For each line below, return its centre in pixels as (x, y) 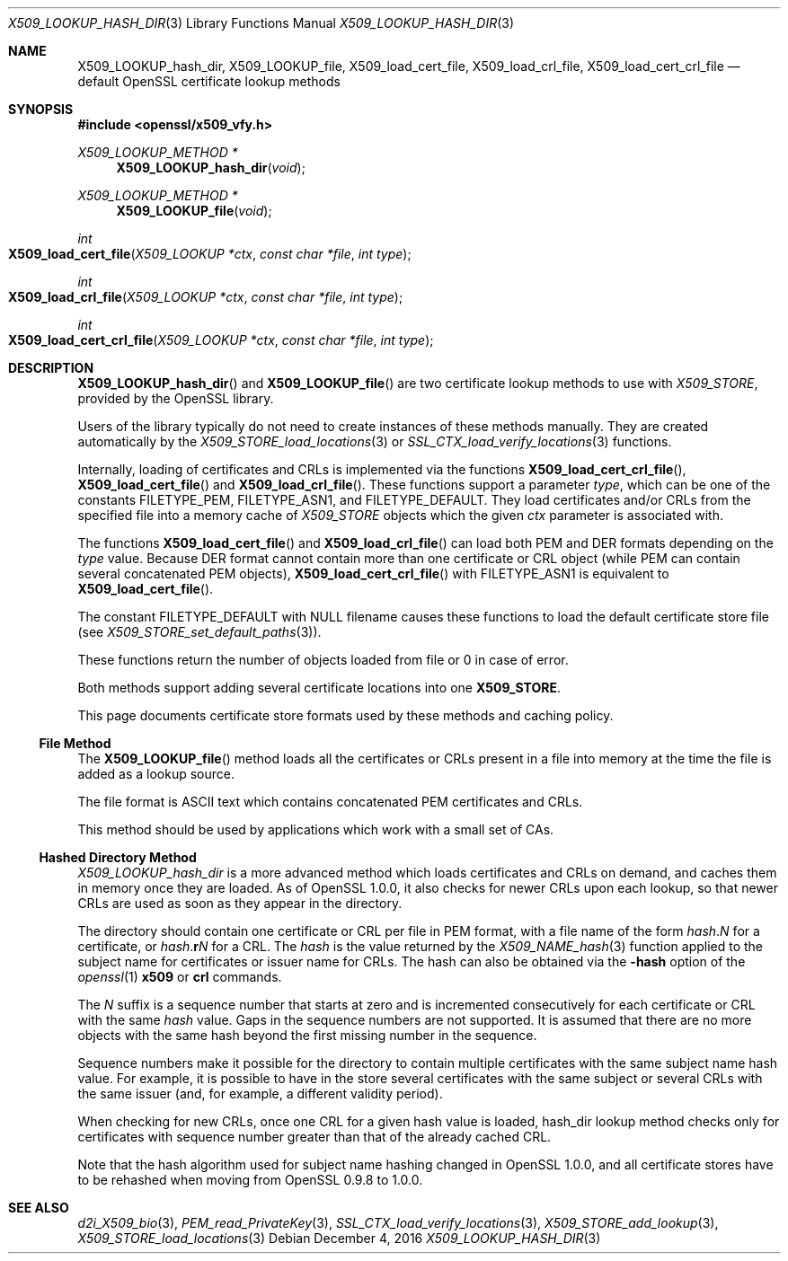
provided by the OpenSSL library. (176, 398)
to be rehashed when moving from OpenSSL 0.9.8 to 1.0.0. (250, 1180)
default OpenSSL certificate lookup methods (209, 81)
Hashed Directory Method (118, 857)
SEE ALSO (39, 1208)
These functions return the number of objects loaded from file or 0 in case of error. (323, 660)
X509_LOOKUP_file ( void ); (194, 211)
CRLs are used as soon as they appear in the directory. (240, 903)
